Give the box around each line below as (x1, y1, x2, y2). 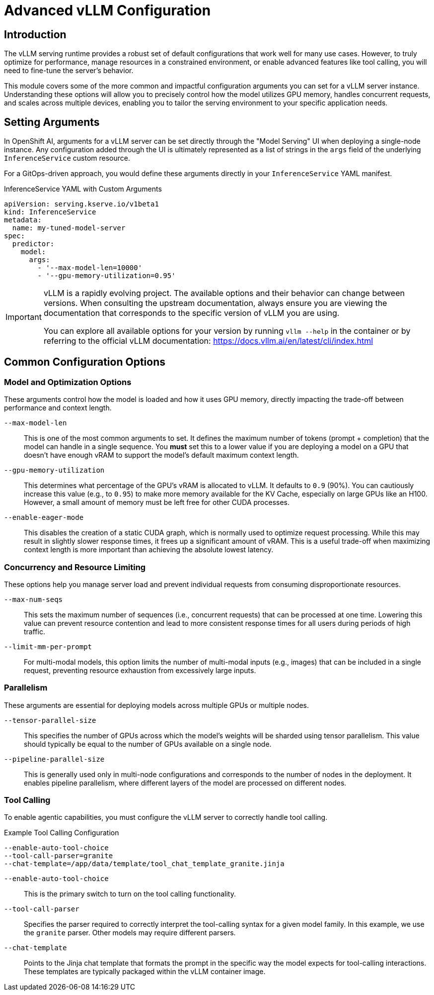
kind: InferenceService (4, 208, 96, 216)
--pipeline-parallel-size (4, 755, 105, 763)
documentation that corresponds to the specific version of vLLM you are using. (43, 308, 340, 318)
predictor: (12, 240, 55, 248)
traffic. (24, 627, 45, 636)
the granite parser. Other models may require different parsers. (24, 928, 236, 937)
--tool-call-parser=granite (4, 852, 113, 860)
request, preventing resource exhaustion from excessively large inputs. (24, 666, 256, 675)
